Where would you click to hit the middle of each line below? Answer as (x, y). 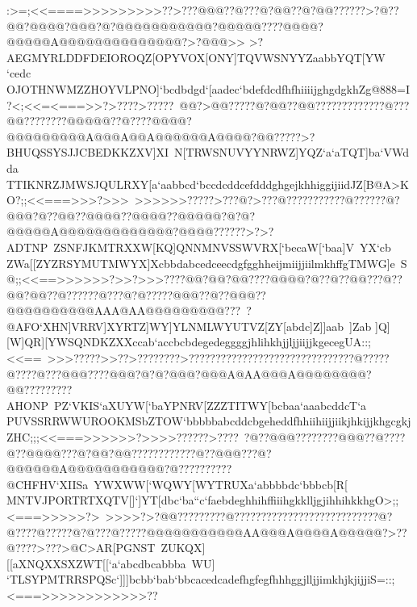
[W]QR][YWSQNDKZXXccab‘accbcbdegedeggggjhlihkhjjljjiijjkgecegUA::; (189, 342)
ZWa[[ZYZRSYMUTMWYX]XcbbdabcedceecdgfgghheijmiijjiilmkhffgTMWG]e (201, 263)
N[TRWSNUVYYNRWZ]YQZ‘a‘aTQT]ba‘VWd (292, 152)
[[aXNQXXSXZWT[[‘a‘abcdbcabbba (96, 563)
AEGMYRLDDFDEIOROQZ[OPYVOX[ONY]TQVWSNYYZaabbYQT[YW (196, 57)
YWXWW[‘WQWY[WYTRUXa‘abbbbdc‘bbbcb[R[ (221, 484)
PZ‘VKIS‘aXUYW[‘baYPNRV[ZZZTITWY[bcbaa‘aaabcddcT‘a (210, 405)
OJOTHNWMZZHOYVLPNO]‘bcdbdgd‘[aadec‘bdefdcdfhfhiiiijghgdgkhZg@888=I (208, 88)
